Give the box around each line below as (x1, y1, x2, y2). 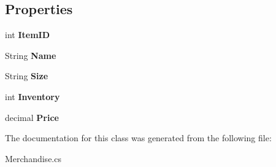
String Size (5, 69, 48, 82)
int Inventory (5, 90, 60, 103)
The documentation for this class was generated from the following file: (5, 131, 272, 144)
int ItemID (5, 28, 50, 41)
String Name (5, 49, 56, 61)
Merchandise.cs (5, 152, 61, 165)
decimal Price (5, 111, 59, 123)
